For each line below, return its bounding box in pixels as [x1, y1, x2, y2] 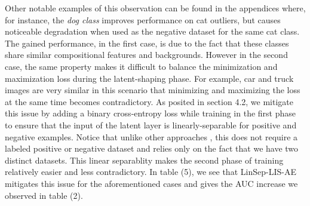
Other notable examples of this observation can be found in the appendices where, [5, 2, 306, 14]
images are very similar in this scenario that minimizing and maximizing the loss [5, 84, 300, 96]
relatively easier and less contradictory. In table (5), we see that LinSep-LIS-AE [5, 165, 296, 178]
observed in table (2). [5, 189, 83, 201]
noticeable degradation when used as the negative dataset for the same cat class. [5, 25, 300, 38]
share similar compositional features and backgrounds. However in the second [5, 48, 288, 61]
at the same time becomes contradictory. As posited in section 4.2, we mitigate [5, 95, 293, 107]
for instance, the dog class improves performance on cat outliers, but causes [5, 13, 281, 26]
